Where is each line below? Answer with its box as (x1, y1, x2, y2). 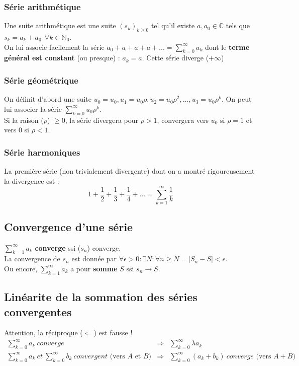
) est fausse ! (93, 327, 133, 338)
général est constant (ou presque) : (4, 52, 120, 63)
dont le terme (205, 41, 250, 52)
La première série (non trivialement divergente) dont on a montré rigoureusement (4, 166, 255, 176)
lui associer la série (4, 103, 62, 114)
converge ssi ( (35, 242, 81, 253)
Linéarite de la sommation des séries (4, 289, 197, 305)
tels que (226, 20, 250, 31)
